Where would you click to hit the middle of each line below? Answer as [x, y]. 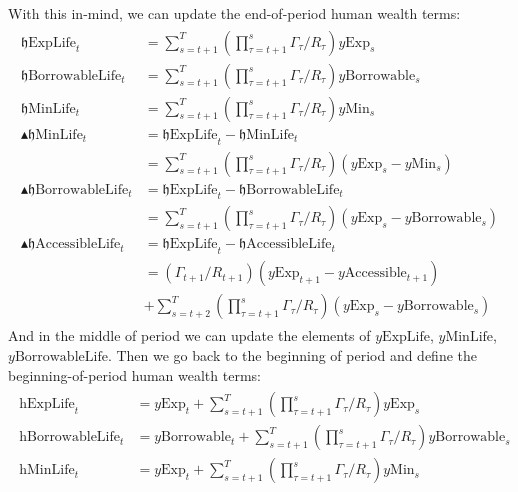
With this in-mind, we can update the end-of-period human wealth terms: [234, 13]
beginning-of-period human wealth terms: [134, 374]
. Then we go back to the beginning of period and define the [292, 354]
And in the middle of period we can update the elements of [189, 335]
